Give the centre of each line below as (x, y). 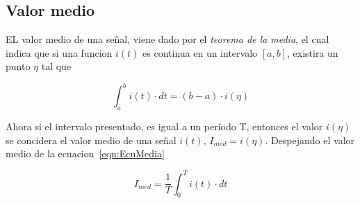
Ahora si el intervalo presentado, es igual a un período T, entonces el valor (164, 126)
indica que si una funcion (59, 52)
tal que (56, 66)
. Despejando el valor (310, 140)
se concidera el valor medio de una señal (91, 140)
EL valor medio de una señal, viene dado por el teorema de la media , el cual (167, 39)
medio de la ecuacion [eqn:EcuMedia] (85, 153)
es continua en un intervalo (200, 52)
